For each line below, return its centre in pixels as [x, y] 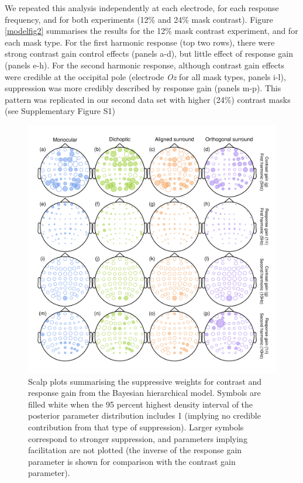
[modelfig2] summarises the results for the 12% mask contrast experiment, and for [151, 31]
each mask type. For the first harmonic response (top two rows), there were [140, 42]
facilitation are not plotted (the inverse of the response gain [135, 450]
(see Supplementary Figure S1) [60, 111]
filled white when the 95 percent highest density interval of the [141, 404]
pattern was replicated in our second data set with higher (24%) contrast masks [148, 99]
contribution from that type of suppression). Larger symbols [136, 427]
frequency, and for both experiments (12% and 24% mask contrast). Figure [139, 19]
